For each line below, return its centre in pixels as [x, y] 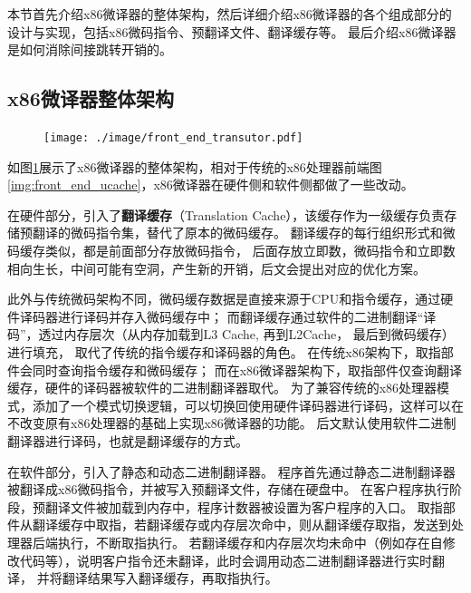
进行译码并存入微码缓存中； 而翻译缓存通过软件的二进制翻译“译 [247, 316]
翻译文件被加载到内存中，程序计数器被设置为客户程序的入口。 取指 [244, 506]
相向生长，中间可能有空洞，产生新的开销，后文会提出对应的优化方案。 [216, 268]
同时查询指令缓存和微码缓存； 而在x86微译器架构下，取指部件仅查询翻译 [247, 369]
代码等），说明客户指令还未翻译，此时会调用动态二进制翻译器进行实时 [226, 560]
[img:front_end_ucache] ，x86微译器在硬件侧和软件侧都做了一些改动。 [211, 185]
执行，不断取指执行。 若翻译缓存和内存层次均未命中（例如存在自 [250, 542]
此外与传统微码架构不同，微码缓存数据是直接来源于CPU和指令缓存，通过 [224, 299]
